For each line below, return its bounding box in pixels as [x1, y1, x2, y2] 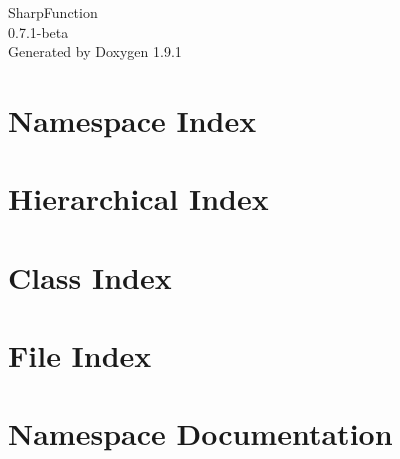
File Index [8, 335, 152, 376]
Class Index [8, 256, 172, 297]
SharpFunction [8, 2, 98, 22]
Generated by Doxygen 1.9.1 [8, 41, 182, 62]
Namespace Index [8, 99, 257, 140]
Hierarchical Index [8, 178, 269, 219]
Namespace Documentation [8, 413, 393, 454]
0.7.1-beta [8, 21, 69, 42]
